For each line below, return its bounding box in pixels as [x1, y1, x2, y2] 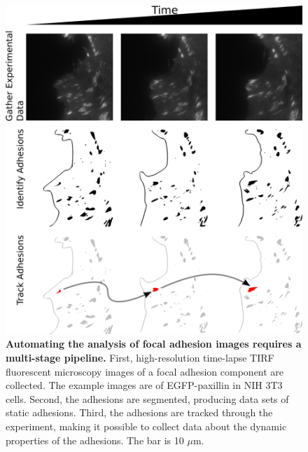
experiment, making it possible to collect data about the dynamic [6, 419, 287, 434]
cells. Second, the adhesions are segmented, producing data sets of [6, 391, 289, 406]
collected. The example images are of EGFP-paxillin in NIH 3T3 [6, 378, 283, 392]
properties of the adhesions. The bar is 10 [6, 432, 184, 447]
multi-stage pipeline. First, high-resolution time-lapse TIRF [6, 350, 274, 365]
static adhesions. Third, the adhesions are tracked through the [6, 405, 273, 420]
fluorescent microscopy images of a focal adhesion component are [6, 364, 284, 378]
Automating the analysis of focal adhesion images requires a [6, 336, 302, 351]
